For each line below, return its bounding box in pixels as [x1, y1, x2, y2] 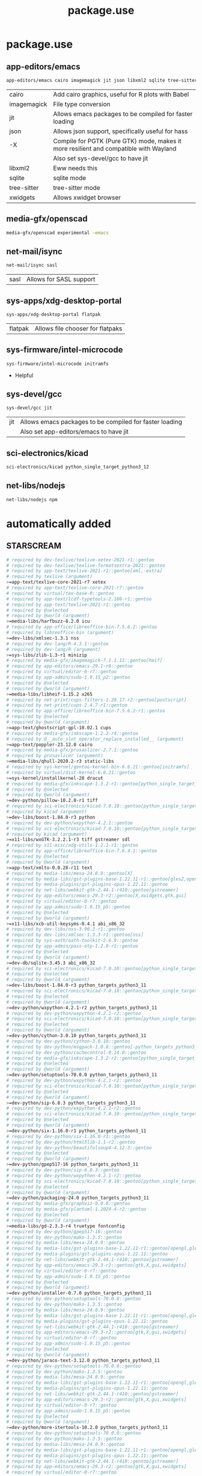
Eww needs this [53, 164, 98, 172]
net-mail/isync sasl [6, 263, 58, 269]
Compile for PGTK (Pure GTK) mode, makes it [53, 137, 182, 145]
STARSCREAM [6, 541, 62, 551]
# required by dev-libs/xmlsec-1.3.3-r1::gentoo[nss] [6, 932, 144, 938]
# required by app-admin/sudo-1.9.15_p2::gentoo [6, 674, 130, 680]
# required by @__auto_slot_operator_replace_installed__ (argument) [6, 736, 185, 742]
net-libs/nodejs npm [6, 496, 58, 503]
